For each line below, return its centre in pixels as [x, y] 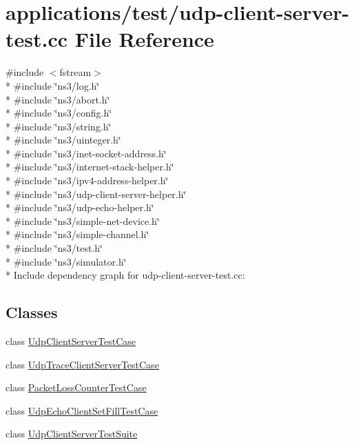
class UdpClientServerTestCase [71, 341]
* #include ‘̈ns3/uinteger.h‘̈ [63, 140]
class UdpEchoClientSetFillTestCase [82, 410]
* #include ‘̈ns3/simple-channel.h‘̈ [77, 234]
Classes [32, 312]
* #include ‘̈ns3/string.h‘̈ [59, 126]
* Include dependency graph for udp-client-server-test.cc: [125, 275]
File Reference [144, 39]
